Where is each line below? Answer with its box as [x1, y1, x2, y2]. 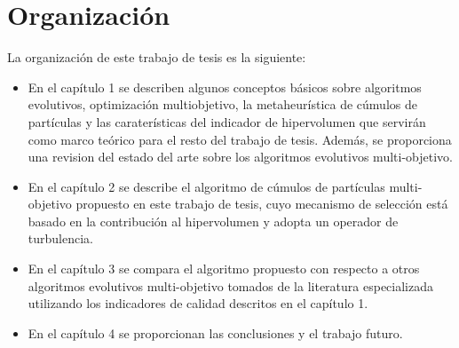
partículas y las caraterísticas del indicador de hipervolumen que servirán [28, 112, 426, 130]
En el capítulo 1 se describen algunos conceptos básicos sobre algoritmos [28, 77, 422, 96]
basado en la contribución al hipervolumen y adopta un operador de [28, 211, 399, 230]
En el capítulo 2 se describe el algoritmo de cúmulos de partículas [28, 177, 385, 195]
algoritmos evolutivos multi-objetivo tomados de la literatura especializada [28, 276, 433, 295]
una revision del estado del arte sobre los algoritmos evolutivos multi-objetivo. [28, 147, 453, 166]
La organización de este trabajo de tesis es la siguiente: [7, 48, 306, 67]
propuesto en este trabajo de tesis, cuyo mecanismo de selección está [75, 194, 448, 213]
